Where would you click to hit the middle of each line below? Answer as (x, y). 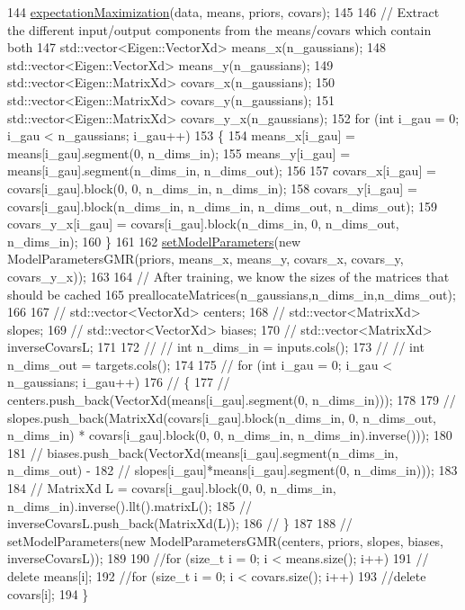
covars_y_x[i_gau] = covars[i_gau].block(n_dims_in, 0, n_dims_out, (203, 224)
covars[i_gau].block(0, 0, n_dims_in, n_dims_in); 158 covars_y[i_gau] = (212, 188)
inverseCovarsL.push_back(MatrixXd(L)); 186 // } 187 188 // (180, 523)
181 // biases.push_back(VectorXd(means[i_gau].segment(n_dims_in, (203, 452)
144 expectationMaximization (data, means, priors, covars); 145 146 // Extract (224, 12)
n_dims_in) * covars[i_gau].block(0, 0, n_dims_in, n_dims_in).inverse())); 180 (230, 435)
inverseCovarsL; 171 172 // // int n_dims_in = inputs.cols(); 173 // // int (216, 347)
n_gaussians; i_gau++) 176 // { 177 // (119, 382)
